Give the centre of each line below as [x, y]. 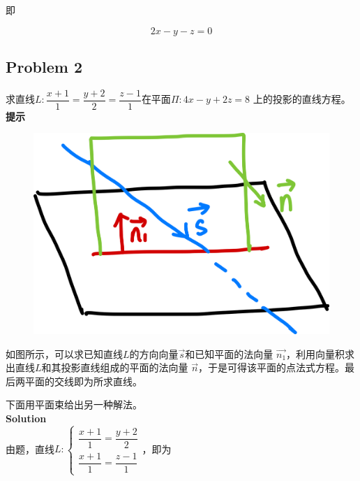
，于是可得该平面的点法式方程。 [271, 367]
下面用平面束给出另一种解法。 [74, 404]
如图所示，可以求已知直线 [64, 353]
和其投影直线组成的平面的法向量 [115, 367]
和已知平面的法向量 [229, 353]
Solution [26, 418]
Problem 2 [44, 66]
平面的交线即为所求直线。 [83, 381]
